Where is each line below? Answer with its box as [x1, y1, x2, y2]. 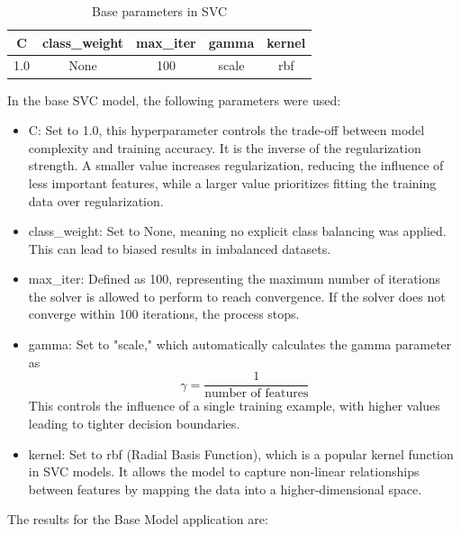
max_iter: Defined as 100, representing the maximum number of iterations [28, 269, 440, 288]
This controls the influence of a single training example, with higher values [28, 396, 440, 415]
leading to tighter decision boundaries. [28, 413, 240, 432]
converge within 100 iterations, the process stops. [28, 304, 300, 323]
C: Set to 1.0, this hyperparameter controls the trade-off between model [28, 121, 425, 140]
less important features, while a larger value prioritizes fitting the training [28, 173, 437, 192]
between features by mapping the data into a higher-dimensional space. [28, 479, 422, 498]
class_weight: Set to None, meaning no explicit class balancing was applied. [28, 222, 447, 240]
